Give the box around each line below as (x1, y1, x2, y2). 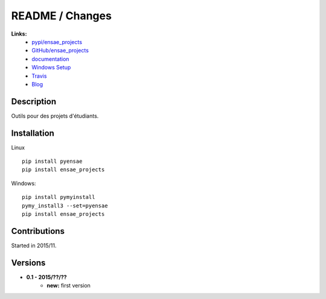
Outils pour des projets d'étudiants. (11, 112, 99, 119)
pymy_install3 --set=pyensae (22, 202, 108, 209)
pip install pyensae (22, 158, 83, 165)
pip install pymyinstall (22, 194, 95, 201)
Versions (11, 257, 46, 268)
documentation (31, 55, 69, 63)
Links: (11, 30, 27, 37)
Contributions (11, 226, 65, 236)
